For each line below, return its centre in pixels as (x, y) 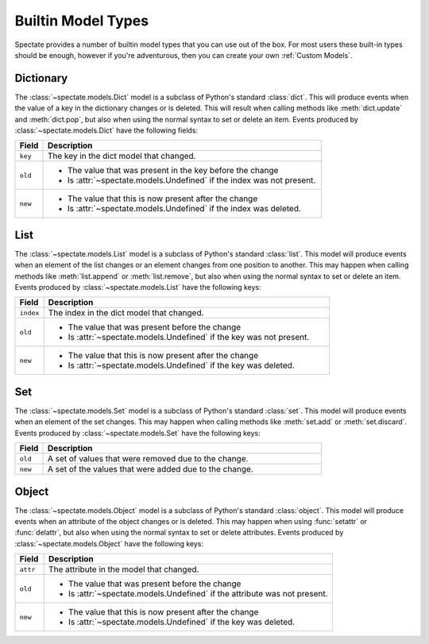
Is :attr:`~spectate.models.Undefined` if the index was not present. (191, 180)
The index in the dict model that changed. (126, 313)
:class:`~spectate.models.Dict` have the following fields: (106, 130)
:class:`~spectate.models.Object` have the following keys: (109, 543)
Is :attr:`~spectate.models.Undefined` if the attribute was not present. (198, 594)
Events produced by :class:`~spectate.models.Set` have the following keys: (138, 433)
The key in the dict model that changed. (122, 156)
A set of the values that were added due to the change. (150, 469)
